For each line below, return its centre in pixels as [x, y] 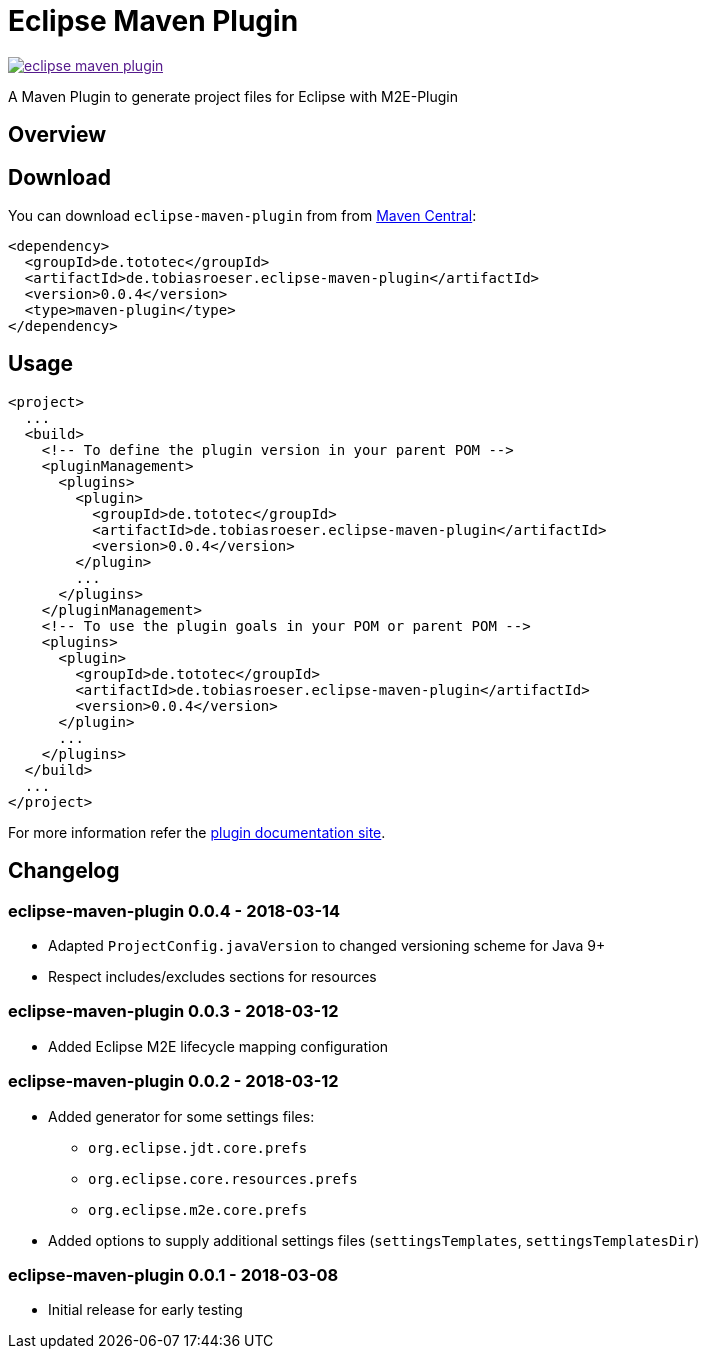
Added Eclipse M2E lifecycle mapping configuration [218, 1046]
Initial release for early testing [145, 1310]
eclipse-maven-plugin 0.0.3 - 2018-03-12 [173, 1011]
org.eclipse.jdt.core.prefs [198, 1147]
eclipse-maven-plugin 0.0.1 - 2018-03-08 [173, 1274]
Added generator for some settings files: [181, 1116]
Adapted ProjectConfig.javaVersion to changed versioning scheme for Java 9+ [327, 946]
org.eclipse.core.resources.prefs [223, 1178]
